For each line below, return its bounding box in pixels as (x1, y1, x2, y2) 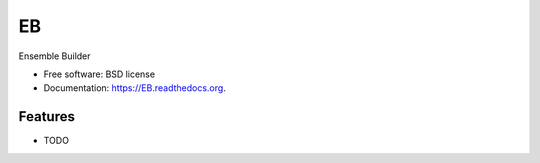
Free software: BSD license (43, 68, 155, 80)
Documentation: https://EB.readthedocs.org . (43, 82, 227, 94)
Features (18, 108, 75, 125)
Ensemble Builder (18, 50, 91, 62)
